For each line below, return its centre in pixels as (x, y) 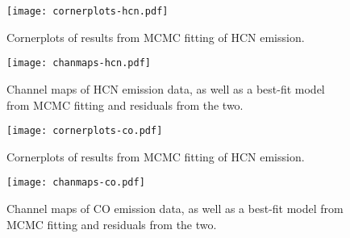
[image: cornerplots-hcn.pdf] (87, 11)
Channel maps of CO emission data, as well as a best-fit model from (175, 208)
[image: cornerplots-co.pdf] (85, 131)
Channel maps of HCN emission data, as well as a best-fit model (166, 88)
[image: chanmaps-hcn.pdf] (79, 63)
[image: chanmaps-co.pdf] (76, 183)
